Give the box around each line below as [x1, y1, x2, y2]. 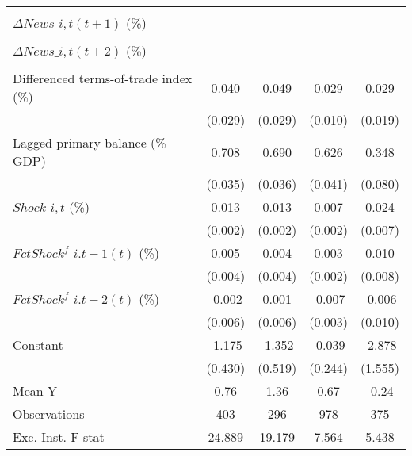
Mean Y [13, 381, 58, 400]
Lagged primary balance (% [13, 133, 166, 151]
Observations [13, 404, 85, 423]
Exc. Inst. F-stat [13, 427, 105, 446]
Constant [13, 335, 63, 354]
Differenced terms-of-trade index [13, 69, 193, 87]
